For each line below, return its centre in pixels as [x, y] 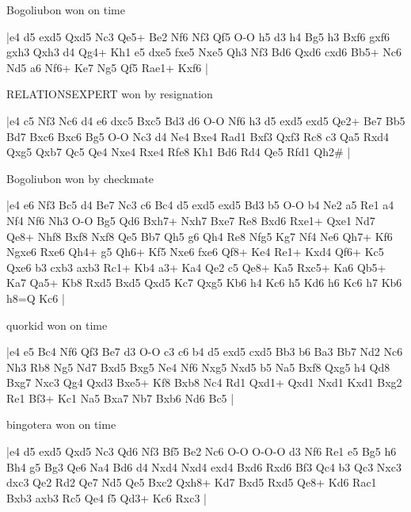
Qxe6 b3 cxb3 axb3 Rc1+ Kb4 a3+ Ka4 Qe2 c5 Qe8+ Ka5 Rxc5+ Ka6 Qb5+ [196, 267]
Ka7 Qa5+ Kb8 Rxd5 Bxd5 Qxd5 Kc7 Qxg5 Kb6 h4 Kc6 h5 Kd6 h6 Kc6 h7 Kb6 [204, 283]
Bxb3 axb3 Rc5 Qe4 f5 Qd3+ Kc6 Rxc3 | [107, 497]
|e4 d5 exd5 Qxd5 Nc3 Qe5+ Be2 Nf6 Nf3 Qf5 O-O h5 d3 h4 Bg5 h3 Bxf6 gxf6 [198, 36]
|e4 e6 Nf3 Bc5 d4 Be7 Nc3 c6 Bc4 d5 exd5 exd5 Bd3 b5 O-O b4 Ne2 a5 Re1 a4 [200, 205]
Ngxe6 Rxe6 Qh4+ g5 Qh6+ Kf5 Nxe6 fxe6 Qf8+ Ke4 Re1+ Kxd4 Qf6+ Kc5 [195, 252]
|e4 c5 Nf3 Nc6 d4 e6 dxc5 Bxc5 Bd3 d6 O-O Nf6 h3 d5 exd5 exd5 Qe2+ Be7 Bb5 [206, 120]
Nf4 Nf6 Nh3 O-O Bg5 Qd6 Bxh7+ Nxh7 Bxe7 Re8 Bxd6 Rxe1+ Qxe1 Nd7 [191, 220]
